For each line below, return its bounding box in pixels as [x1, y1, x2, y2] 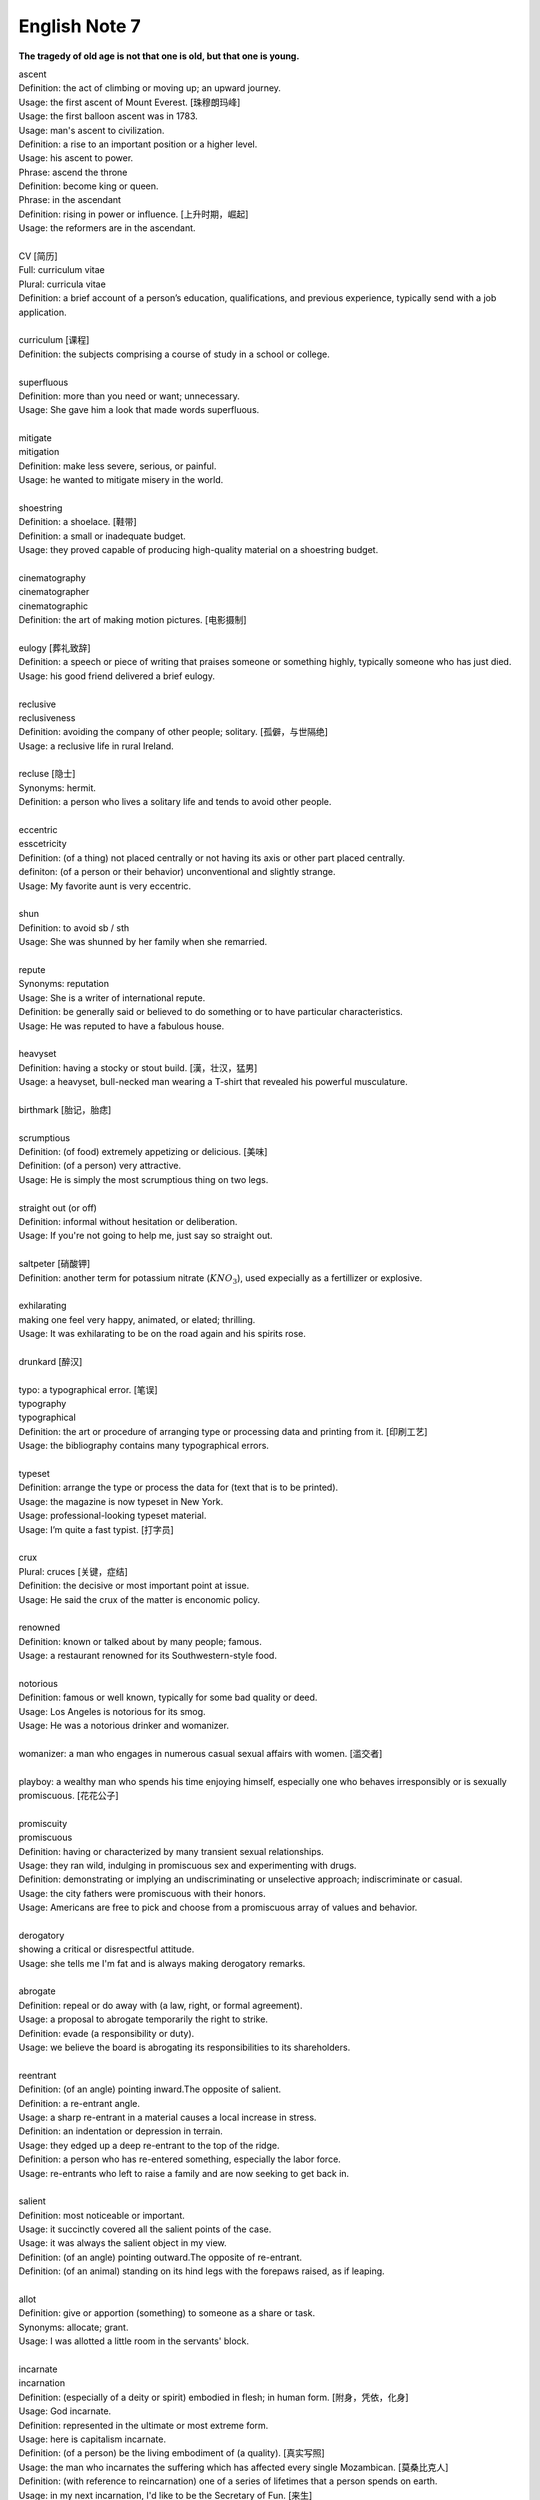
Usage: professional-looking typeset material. [18, 1510, 207, 1522]
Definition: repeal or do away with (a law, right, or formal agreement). [18, 1999, 304, 2011]
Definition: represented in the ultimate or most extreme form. [18, 2419, 269, 2431]
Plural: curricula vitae [18, 278, 107, 290]
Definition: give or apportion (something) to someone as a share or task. [18, 2307, 315, 2319]
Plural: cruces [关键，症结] [18, 1565, 129, 1577]
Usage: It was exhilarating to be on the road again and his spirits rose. [18, 1328, 307, 1340]
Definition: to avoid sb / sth [18, 921, 130, 934]
